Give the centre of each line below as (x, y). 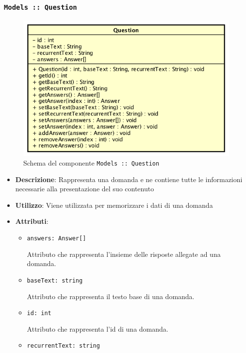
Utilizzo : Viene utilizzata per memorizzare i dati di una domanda (114, 205)
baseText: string (55, 280)
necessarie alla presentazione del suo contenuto (85, 189)
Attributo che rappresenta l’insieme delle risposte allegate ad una (124, 254)
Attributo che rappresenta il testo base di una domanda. (111, 296)
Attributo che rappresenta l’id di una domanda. (98, 328)
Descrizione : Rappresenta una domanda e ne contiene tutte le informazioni (129, 179)
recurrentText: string (63, 346)
